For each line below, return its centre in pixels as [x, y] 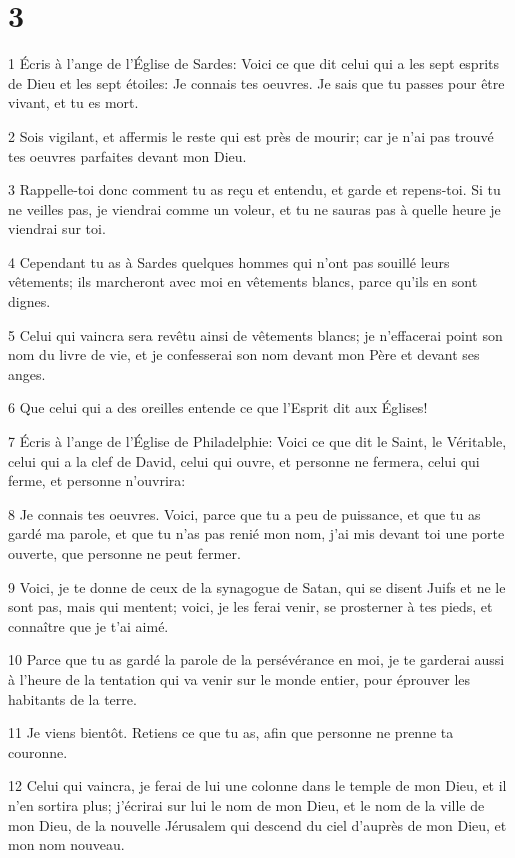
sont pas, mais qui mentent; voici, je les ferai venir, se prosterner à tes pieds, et [250, 606]
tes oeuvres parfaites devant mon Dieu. [127, 155]
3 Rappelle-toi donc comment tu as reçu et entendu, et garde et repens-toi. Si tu [254, 189]
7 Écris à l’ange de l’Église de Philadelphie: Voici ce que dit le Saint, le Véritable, [257, 441]
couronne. [38, 751]
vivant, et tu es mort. [73, 102]
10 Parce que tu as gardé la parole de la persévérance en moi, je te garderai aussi [256, 659]
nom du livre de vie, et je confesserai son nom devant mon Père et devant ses [244, 354]
